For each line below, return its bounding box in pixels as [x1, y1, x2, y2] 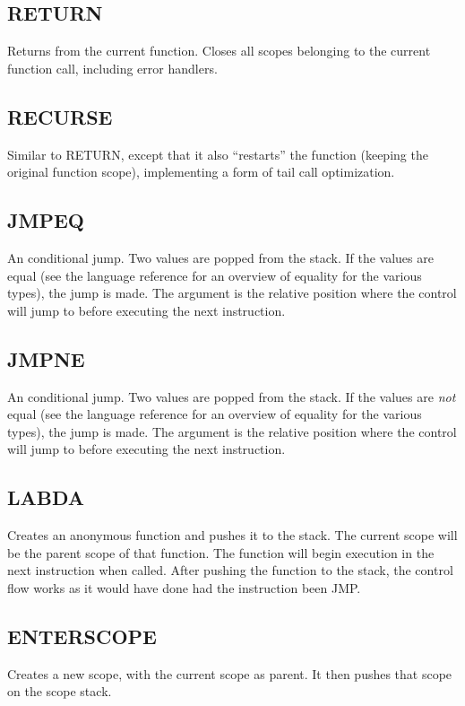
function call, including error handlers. [7, 58, 218, 77]
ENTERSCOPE [7, 622, 157, 649]
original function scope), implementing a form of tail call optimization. [7, 162, 395, 181]
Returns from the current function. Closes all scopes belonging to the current [7, 41, 431, 60]
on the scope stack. [7, 682, 112, 701]
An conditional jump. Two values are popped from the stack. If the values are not [7, 387, 456, 405]
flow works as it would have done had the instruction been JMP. [7, 578, 361, 597]
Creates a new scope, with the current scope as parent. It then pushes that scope [7, 664, 452, 683]
